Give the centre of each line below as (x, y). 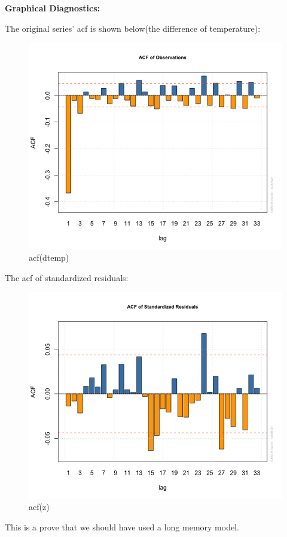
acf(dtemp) (49, 257)
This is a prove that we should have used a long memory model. (122, 527)
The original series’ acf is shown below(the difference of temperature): (133, 28)
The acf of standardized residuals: (67, 277)
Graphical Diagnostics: (53, 8)
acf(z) (39, 507)
